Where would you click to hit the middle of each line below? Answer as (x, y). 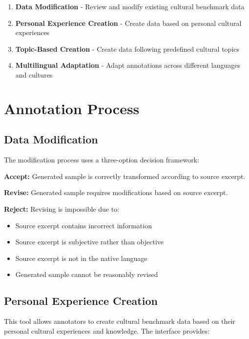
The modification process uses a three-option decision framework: (102, 160)
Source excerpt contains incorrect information (83, 225)
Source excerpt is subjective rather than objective (90, 242)
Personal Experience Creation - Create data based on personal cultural (128, 23)
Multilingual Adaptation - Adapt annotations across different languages (128, 65)
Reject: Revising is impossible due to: (62, 209)
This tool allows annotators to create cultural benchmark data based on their (120, 321)
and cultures (34, 74)
